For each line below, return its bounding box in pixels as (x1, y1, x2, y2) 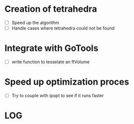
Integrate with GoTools (4, 43, 99, 54)
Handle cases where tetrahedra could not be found (11, 25, 115, 31)
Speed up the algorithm (11, 20, 60, 25)
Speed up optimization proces (4, 76, 129, 88)
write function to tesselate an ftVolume (11, 59, 90, 65)
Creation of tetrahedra (4, 3, 97, 15)
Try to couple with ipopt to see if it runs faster (11, 93, 104, 99)
